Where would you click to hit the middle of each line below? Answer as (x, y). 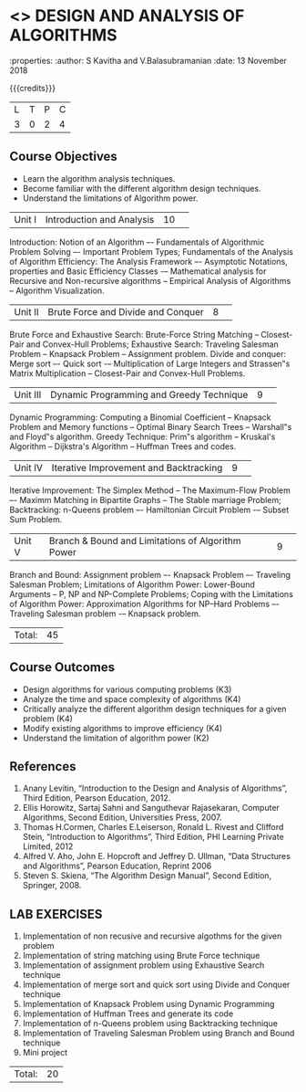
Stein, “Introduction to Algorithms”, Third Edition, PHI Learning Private (153, 837)
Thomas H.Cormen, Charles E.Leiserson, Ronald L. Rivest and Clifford (153, 827)
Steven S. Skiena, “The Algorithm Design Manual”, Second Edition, (147, 876)
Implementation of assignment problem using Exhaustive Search (143, 965)
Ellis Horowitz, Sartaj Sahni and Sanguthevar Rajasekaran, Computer (151, 808)
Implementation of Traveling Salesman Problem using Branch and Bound (158, 1034)
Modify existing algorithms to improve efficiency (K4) (122, 728)
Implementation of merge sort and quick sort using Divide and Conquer (156, 985)
